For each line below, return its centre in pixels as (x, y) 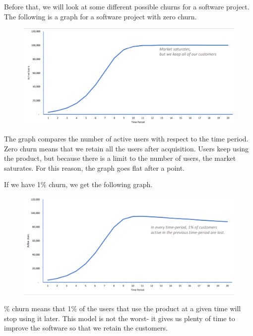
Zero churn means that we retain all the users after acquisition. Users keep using (126, 148)
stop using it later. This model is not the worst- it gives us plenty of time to (120, 318)
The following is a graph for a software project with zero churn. (100, 16)
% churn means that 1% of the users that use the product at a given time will (123, 308)
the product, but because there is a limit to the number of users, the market (120, 158)
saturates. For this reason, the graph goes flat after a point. (95, 168)
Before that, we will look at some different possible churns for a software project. (127, 6)
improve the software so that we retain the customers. (86, 328)
